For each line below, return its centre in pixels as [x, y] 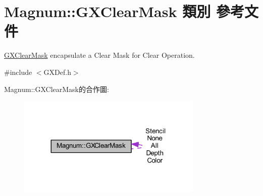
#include [18, 72]
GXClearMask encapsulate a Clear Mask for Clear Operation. [99, 55]
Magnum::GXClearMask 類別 [108, 11]
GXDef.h [57, 72]
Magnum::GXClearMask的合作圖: [57, 89]
